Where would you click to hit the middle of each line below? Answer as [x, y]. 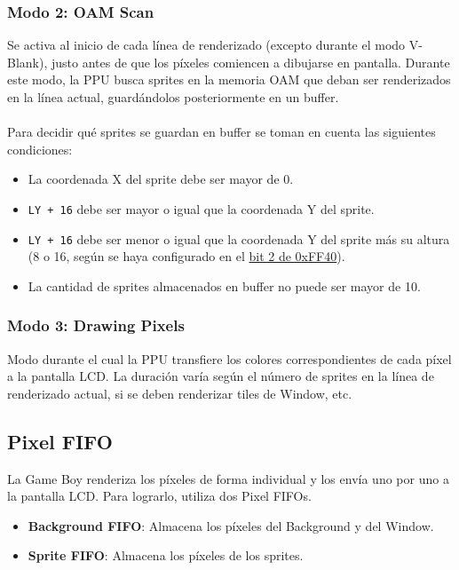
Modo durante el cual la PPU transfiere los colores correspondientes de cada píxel [229, 358]
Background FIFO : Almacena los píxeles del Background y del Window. [231, 525]
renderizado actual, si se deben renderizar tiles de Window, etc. [180, 393]
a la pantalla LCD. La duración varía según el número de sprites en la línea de [221, 376]
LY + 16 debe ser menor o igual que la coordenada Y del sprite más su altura [239, 238]
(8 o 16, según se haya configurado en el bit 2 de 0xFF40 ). [186, 256]
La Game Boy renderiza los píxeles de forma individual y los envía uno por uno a [228, 478]
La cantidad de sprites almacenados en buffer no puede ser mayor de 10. [224, 285]
